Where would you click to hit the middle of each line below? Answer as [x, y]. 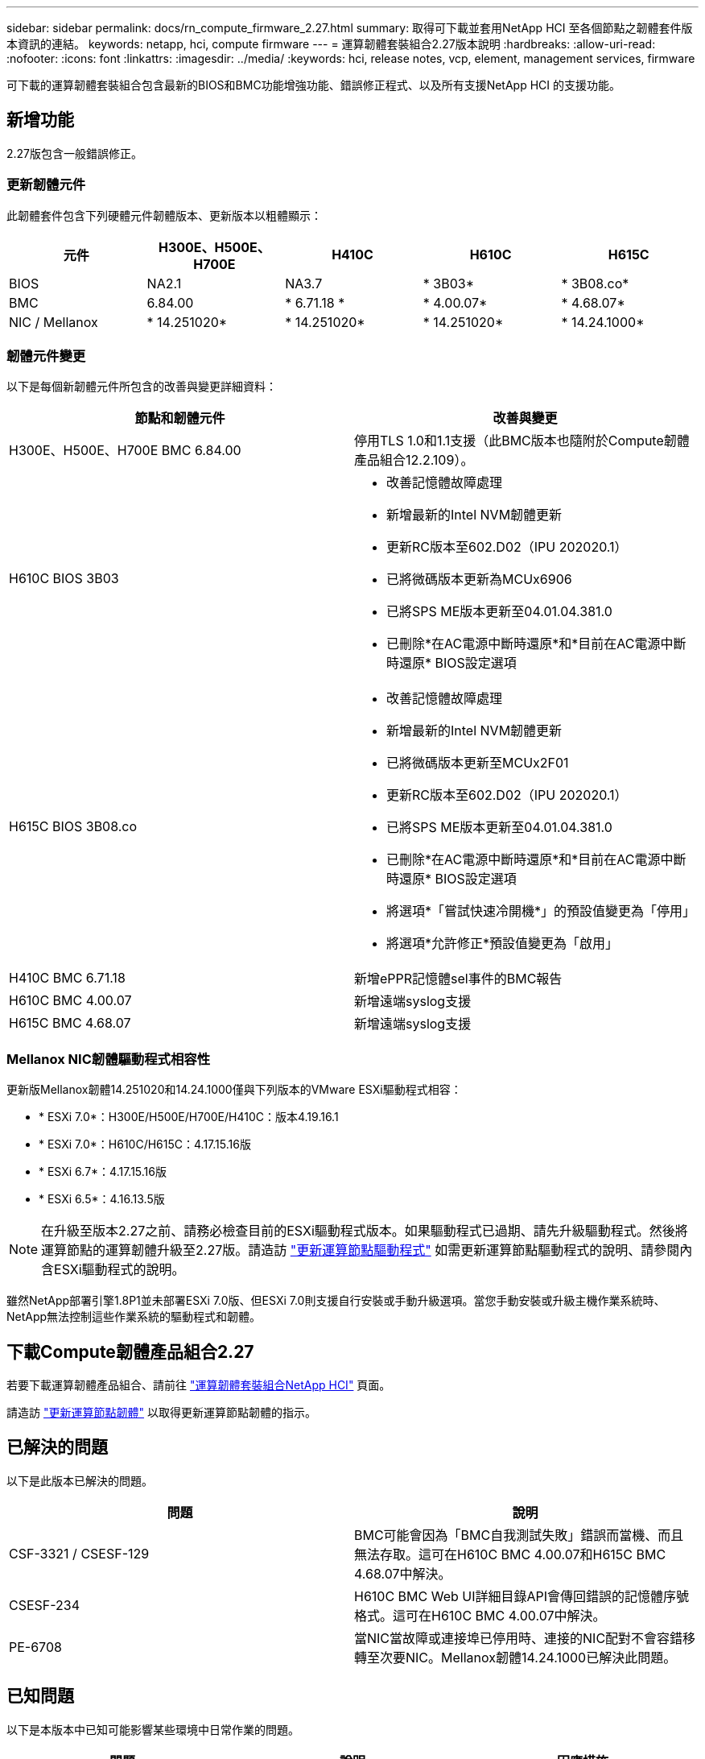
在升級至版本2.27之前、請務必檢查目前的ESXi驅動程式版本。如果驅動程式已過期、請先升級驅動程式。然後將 [365, 1231]
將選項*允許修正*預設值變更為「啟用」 [503, 944]
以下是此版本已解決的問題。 [80, 1480]
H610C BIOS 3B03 [64, 579]
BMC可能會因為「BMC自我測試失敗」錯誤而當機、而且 [519, 1535]
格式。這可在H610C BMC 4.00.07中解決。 [480, 1615]
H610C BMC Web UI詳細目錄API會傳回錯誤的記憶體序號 [522, 1596]
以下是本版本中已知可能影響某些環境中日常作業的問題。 [153, 1729]
